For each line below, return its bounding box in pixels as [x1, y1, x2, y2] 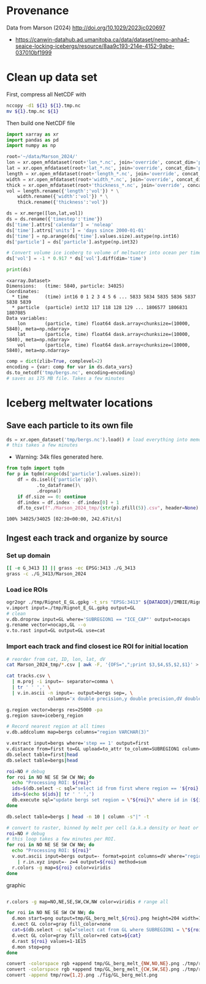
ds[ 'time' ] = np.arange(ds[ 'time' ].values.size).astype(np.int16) [6, 233, 180, 239]
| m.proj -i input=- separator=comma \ [12, 679, 114, 685]
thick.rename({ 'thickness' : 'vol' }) [17, 199, 109, 205]
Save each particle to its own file [6, 421, 134, 431]
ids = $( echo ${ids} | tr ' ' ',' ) [12, 791, 95, 798]
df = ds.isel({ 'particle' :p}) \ [17, 476, 97, 482]
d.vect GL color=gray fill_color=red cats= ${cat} [12, 933, 141, 939]
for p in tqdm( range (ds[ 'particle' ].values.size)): [6, 471, 141, 477]
